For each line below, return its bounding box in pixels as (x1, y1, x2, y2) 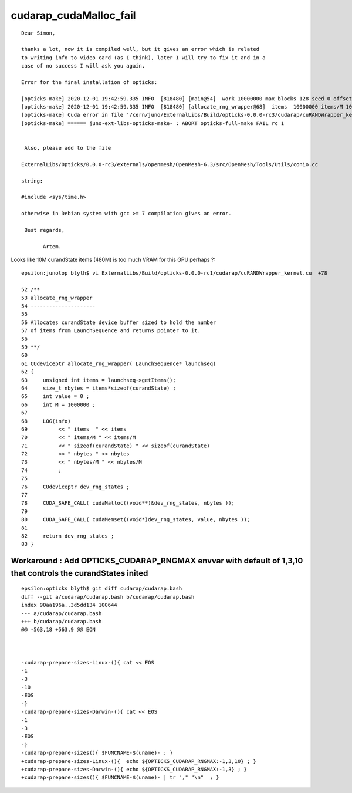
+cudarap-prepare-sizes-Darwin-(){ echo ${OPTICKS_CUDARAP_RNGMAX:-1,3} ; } (21, 766, 248, 772)
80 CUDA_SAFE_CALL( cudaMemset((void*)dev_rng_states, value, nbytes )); (21, 517, 251, 523)
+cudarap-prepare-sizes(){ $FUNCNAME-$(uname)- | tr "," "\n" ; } (21, 774, 219, 781)
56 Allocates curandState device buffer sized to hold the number (21, 319, 216, 326)
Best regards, (24, 227, 65, 233)
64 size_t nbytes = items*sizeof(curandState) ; (21, 384, 176, 392)
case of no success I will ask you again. (21, 62, 145, 69)
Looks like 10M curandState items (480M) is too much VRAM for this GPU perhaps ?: (11, 256, 215, 264)
